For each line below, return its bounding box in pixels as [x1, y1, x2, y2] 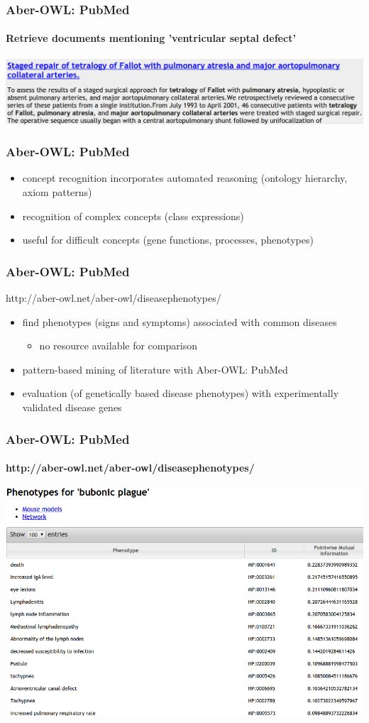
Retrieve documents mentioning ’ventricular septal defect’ [6, 31, 296, 45]
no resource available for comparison [39, 338, 197, 353]
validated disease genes [22, 400, 122, 415]
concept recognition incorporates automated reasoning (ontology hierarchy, [22, 170, 348, 185]
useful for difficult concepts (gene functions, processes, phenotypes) [22, 232, 314, 247]
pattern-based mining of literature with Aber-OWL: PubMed [22, 361, 288, 376]
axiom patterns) [22, 185, 92, 200]
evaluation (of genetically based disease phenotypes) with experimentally [22, 386, 339, 401]
